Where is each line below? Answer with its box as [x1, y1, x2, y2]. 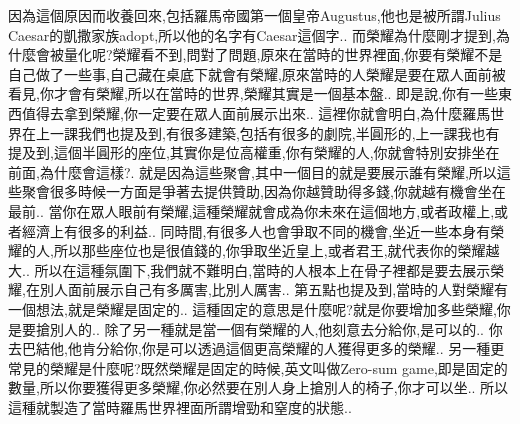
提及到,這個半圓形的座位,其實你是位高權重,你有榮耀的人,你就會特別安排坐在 [8, 142, 500, 163]
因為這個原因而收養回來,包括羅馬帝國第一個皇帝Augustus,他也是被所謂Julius [8, 5, 501, 25]
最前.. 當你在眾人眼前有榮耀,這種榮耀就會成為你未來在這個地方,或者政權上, [8, 200, 495, 221]
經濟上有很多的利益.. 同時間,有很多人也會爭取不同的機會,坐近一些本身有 [21, 220, 491, 241]
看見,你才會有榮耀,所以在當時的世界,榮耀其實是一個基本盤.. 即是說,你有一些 [8, 83, 499, 104]
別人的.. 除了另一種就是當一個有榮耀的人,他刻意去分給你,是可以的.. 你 [49, 318, 503, 339]
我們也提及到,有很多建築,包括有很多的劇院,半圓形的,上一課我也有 [77, 122, 500, 143]
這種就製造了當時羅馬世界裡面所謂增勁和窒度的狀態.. [8, 396, 352, 417]
